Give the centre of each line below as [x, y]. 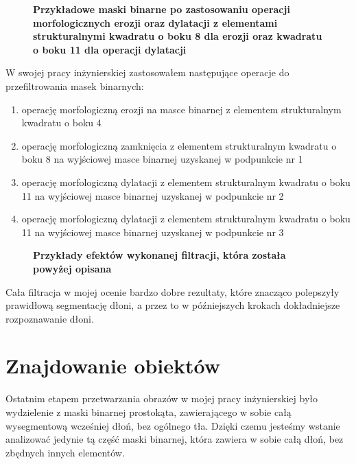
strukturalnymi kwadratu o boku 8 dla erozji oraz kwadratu [178, 36]
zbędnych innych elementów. [65, 452]
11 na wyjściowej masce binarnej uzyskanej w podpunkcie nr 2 [153, 195]
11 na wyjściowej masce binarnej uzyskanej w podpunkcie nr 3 [153, 232]
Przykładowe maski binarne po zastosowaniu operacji [162, 9]
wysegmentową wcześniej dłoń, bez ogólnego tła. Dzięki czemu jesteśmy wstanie [173, 425]
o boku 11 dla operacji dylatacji [110, 49]
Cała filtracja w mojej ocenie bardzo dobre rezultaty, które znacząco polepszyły [173, 291]
